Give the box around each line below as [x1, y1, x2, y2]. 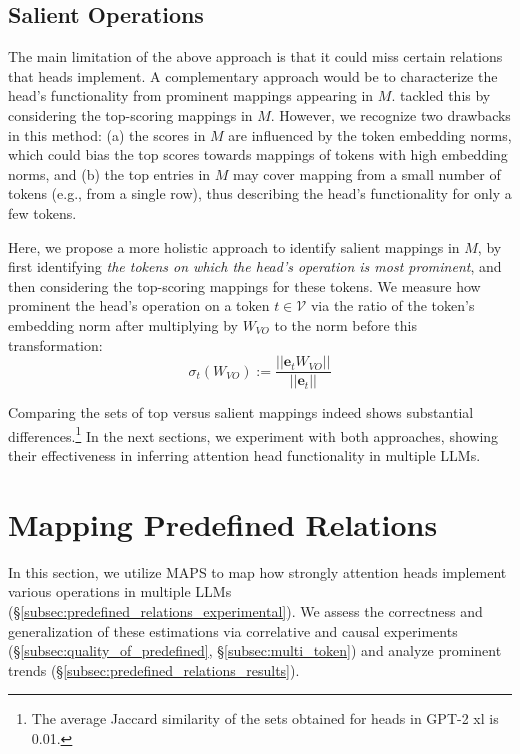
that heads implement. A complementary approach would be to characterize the [8, 65, 498, 86]
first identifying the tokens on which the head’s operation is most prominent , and [8, 256, 502, 277]
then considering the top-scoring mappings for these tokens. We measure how [8, 275, 481, 296]
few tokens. [8, 202, 77, 223]
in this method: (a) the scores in [8, 124, 206, 145]
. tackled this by [391, 85, 491, 106]
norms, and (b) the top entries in [8, 163, 211, 184]
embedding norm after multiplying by [8, 314, 238, 335]
